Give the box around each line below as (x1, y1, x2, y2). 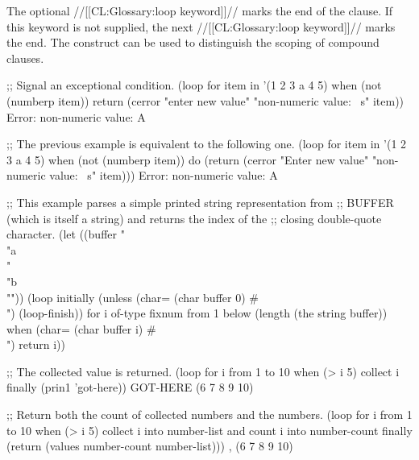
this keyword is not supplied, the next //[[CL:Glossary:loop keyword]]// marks (6, 18, 396, 35)
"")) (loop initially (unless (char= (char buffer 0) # (6, 288, 259, 305)
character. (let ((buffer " (6, 226, 125, 242)
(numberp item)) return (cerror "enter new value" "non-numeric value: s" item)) (6, 92, 404, 109)
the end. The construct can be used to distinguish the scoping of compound (6, 34, 380, 51)
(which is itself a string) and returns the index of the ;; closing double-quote (6, 209, 382, 226)
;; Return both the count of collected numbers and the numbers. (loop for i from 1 (6, 406, 413, 423)
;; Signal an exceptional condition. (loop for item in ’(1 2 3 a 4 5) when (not (6, 77, 382, 93)
